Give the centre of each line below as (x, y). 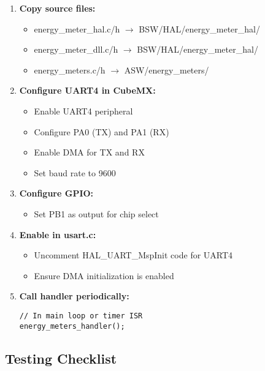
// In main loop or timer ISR (81, 316)
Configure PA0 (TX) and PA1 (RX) (102, 131)
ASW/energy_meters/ (167, 69)
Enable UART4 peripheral (83, 111)
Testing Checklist (61, 358)
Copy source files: (57, 8)
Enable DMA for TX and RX (89, 152)
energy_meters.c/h (70, 69)
